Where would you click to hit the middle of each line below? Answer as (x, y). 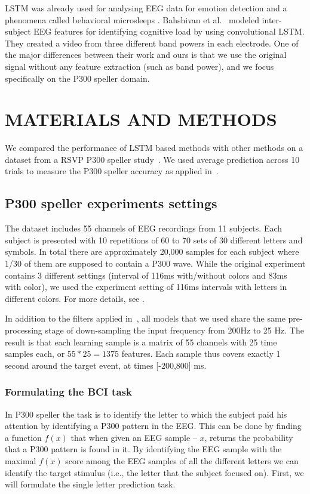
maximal (21, 460)
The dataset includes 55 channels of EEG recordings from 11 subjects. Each (144, 228)
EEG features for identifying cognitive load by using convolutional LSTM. (169, 31)
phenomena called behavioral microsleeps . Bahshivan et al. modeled (132, 19)
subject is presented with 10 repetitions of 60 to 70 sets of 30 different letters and (154, 240)
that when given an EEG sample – (134, 437)
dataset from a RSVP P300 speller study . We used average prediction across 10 (152, 159)
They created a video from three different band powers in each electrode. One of (152, 43)
